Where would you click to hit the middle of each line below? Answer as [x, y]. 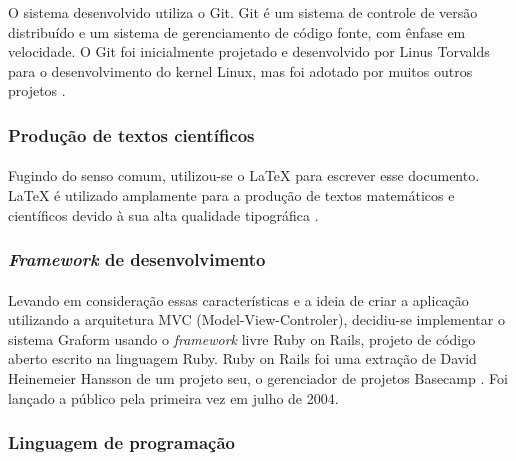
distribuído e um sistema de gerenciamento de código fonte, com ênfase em [237, 31]
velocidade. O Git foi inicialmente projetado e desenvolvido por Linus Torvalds [249, 51]
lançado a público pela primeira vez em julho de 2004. [173, 397]
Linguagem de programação [121, 442]
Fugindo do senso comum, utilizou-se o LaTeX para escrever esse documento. [244, 175]
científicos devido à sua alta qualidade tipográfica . [163, 214]
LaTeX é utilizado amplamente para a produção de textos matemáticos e [231, 195]
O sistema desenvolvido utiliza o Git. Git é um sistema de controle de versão [243, 12]
